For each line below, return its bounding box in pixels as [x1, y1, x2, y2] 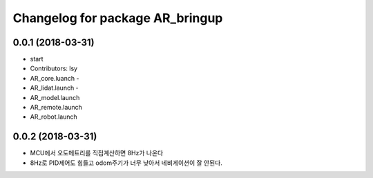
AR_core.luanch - [30, 74, 79, 82]
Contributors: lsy [30, 64, 78, 72]
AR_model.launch [30, 93, 80, 101]
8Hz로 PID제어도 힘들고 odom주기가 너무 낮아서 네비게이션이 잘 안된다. [30, 159, 222, 167]
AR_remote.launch [30, 103, 83, 112]
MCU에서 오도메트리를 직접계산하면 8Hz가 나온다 [30, 149, 164, 157]
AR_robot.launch [30, 112, 77, 121]
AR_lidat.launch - [30, 83, 79, 92]
